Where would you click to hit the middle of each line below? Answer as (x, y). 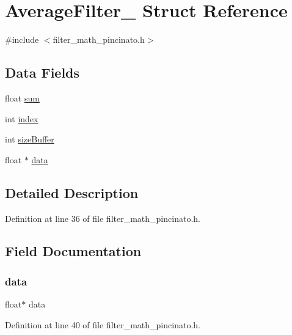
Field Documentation (73, 251)
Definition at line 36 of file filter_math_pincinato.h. (103, 218)
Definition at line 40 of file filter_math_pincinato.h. (103, 324)
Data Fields (42, 72)
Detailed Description (72, 192)
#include (22, 39)
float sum (22, 98)
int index (22, 118)
